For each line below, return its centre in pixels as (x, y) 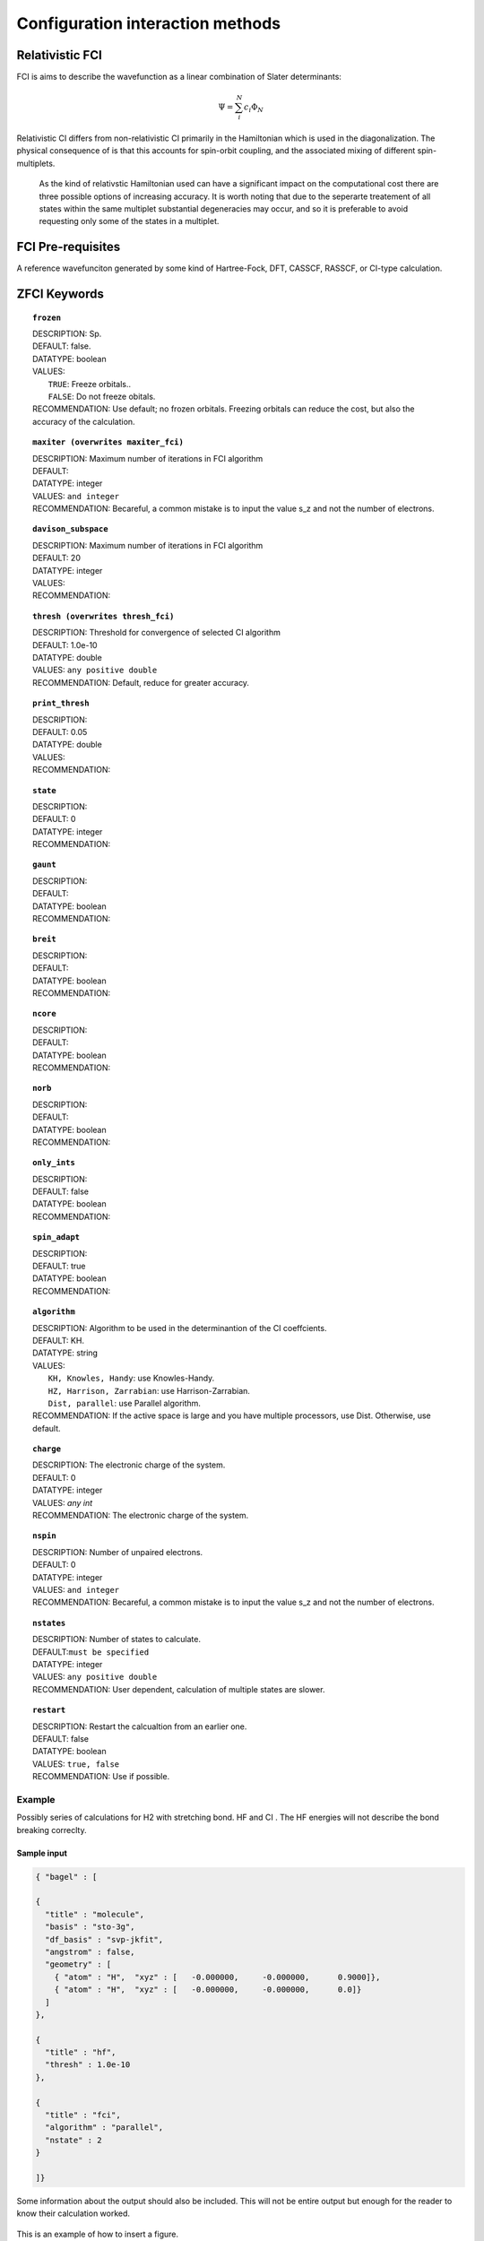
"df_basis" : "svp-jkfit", (104, 1939)
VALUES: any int (63, 1502)
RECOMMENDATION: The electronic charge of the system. (141, 1516)
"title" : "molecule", (95, 1914)
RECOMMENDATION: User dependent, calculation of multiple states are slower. (179, 1689)
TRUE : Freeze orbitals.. (90, 384)
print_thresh (61, 703)
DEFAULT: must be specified (91, 1652)
